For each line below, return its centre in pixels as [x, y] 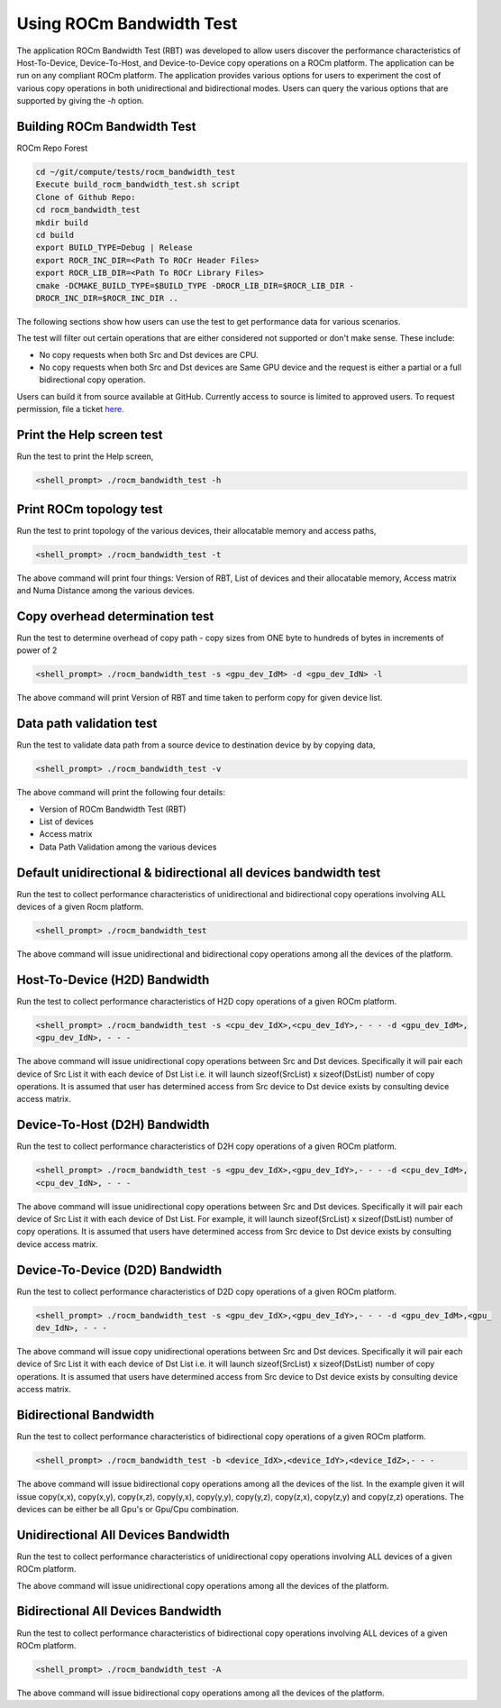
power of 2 [37, 650]
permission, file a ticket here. [71, 409]
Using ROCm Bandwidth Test [127, 23]
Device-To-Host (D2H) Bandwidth [113, 1125]
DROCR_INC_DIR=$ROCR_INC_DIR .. [107, 298]
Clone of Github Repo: [86, 197]
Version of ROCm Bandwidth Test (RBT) [113, 809]
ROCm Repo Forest [52, 148]
